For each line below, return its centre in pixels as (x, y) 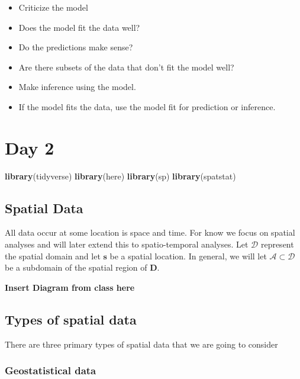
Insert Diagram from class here (70, 287)
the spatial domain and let (53, 256)
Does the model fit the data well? (79, 27)
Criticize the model (53, 7)
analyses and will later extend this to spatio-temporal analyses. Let (127, 244)
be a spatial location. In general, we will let (188, 256)
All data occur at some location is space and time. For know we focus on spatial (150, 232)
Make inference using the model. (77, 87)
